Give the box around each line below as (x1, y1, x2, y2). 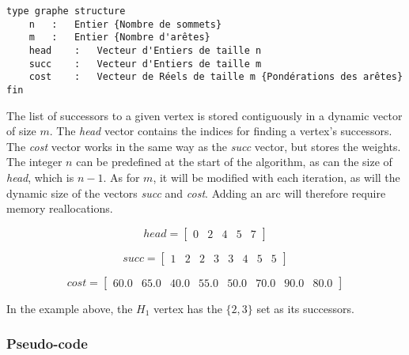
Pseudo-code (6, 334, 88, 353)
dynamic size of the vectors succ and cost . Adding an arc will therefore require (6, 184, 386, 201)
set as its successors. (256, 300, 354, 316)
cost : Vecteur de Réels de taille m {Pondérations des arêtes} (28, 71, 403, 83)
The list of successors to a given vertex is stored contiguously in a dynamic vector (6, 107, 403, 123)
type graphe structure (6, 6, 126, 17)
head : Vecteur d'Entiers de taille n (28, 44, 262, 56)
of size (6, 123, 36, 139)
